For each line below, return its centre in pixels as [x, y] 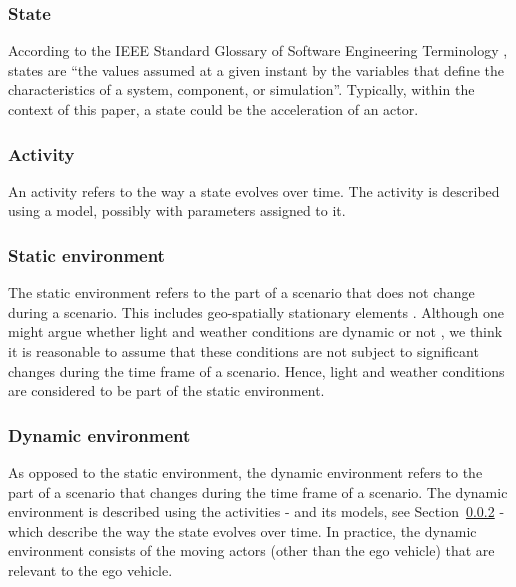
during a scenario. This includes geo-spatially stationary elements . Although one [256, 311]
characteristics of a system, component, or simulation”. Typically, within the [241, 89]
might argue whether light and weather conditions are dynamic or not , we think [255, 331]
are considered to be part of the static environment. [166, 390]
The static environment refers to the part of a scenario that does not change [241, 292]
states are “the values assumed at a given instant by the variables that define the [256, 69]
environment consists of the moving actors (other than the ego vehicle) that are [251, 550]
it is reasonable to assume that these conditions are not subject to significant [243, 351]
